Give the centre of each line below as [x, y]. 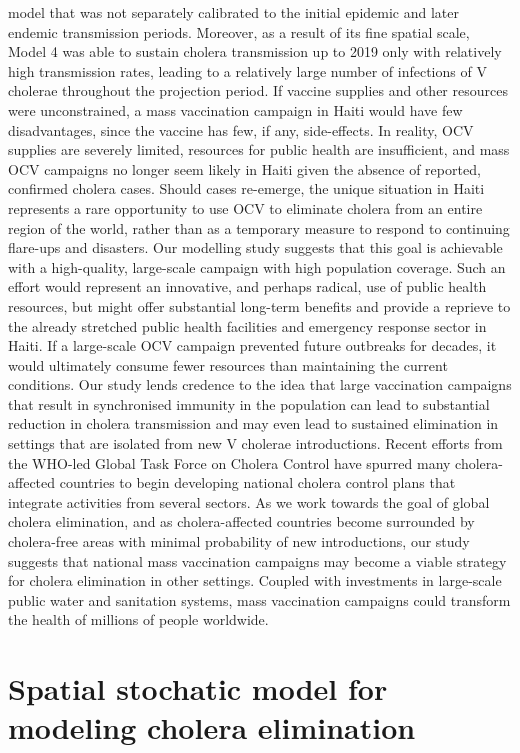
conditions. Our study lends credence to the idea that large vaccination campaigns [260, 384]
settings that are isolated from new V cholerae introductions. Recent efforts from [255, 443]
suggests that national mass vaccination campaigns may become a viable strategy [257, 560]
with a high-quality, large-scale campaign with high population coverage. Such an [257, 266]
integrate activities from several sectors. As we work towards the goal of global [249, 501]
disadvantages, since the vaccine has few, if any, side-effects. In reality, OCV [241, 129]
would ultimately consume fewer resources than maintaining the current [228, 364]
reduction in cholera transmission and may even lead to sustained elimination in [253, 423]
